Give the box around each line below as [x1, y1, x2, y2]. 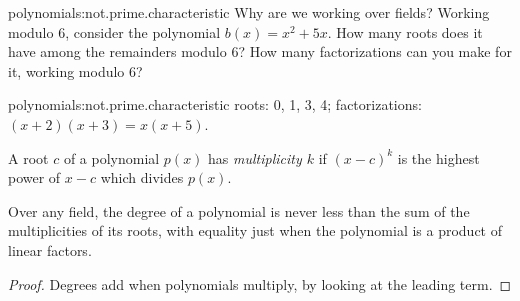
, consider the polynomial [65, 21, 221, 42]
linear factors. [8, 239, 92, 260]
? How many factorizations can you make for [238, 41, 512, 62]
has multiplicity [208, 147, 302, 168]
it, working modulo [8, 60, 125, 81]
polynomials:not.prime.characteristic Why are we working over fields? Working [8, 2, 490, 22]
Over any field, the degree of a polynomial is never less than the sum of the [8, 200, 470, 221]
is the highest [397, 147, 480, 168]
